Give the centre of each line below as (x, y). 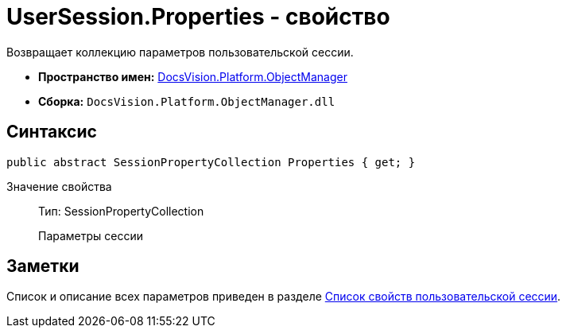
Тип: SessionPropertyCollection (121, 211)
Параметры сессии (91, 235)
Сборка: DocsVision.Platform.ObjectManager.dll (187, 101)
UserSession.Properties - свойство (198, 17)
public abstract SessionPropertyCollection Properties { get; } (211, 162)
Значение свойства (59, 186)
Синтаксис (52, 132)
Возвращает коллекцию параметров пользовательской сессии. (180, 52)
